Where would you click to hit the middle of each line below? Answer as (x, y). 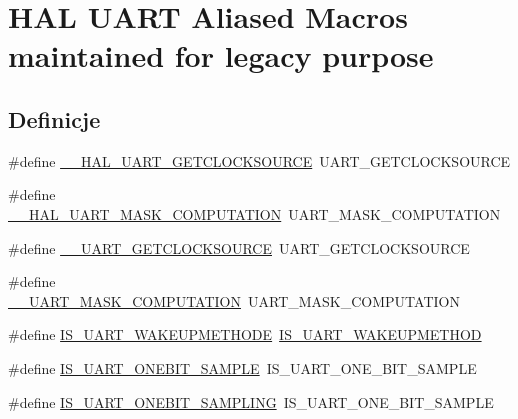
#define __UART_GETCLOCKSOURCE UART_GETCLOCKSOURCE (239, 247)
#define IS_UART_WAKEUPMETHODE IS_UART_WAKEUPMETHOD (245, 334)
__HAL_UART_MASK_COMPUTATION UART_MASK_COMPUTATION (254, 213)
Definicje (54, 118)
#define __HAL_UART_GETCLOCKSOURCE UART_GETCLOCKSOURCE (259, 160)
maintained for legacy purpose (221, 55)
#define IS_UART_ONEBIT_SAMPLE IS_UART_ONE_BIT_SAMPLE (242, 367)
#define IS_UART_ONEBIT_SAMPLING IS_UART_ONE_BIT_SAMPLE (251, 401)
